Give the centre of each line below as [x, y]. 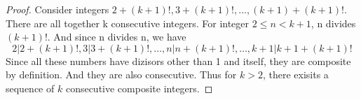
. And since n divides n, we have [117, 37]
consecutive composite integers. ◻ [139, 88]
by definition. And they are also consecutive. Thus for [121, 74]
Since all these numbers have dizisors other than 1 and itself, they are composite [178, 60]
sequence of [30, 88]
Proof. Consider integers [57, 9]
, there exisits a [295, 74]
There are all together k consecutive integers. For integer [128, 23]
